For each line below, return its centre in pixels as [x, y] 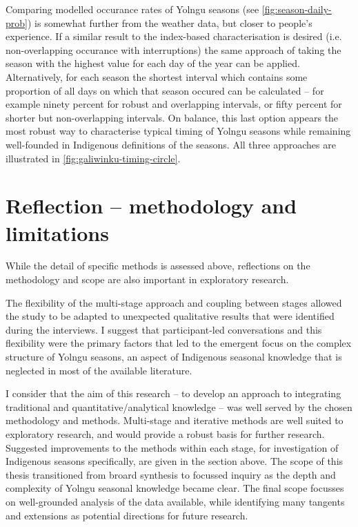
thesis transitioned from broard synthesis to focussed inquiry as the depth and [171, 474]
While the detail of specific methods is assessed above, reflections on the [158, 266]
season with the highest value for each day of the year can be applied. [153, 63]
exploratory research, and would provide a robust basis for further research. [165, 433]
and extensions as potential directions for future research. [127, 515]
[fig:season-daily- [297, 9]
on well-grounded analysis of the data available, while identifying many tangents [175, 501]
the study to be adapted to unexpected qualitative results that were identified [170, 316]
